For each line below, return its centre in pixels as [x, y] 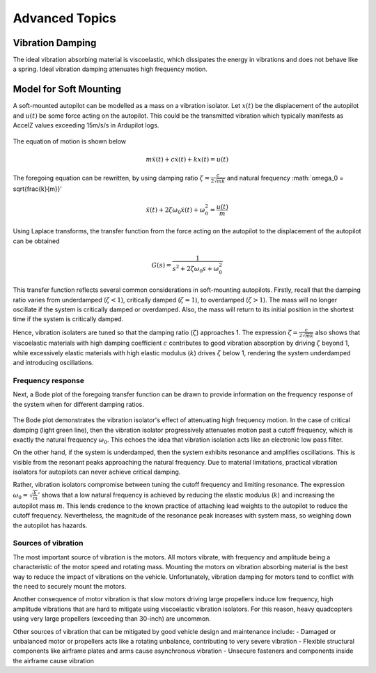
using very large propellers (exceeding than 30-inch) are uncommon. [112, 619]
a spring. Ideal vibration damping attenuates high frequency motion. [110, 69]
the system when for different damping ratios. [78, 404]
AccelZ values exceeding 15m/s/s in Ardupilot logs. [86, 125]
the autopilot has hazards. [50, 525]
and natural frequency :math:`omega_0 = [285, 178]
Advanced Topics [64, 18]
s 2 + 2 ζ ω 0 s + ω [196, 269]
